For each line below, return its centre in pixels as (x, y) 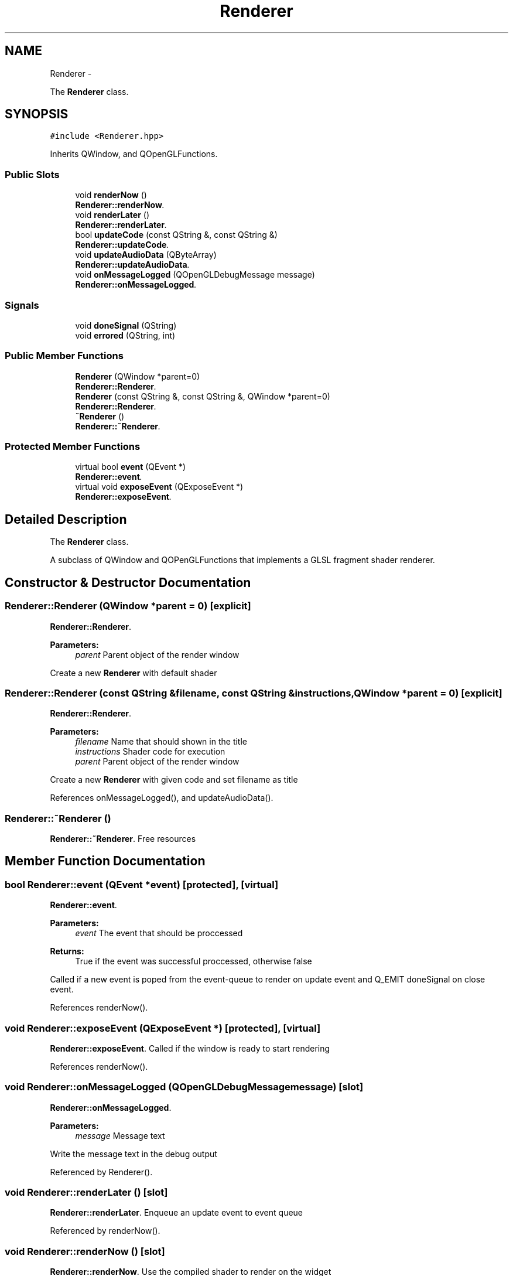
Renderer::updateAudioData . (132, 265)
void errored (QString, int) (125, 335)
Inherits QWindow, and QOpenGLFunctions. (134, 154)
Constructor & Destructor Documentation (128, 582)
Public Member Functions (64, 356)
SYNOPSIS (37, 114)
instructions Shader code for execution (150, 752)
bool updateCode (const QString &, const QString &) (176, 235)
